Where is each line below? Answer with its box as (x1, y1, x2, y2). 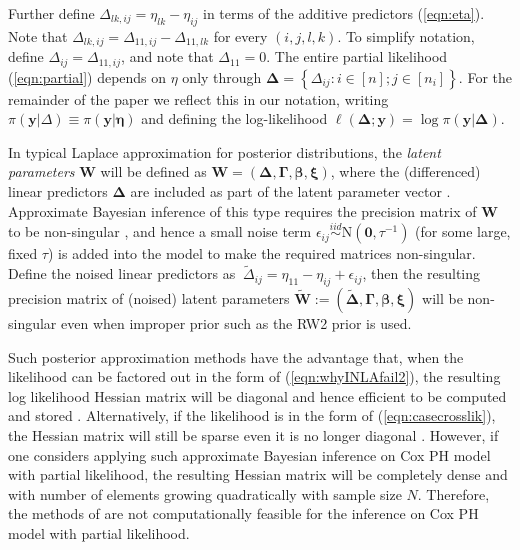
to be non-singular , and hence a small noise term (8, 221, 312, 242)
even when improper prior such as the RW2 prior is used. (61, 313, 412, 334)
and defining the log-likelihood (141, 108, 328, 129)
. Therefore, (417, 483, 490, 504)
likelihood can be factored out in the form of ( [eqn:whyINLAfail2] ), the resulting (8, 366, 501, 387)
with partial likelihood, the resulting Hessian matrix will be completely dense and (8, 464, 508, 485)
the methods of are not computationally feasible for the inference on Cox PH (8, 503, 479, 524)
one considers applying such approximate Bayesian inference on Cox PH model (8, 444, 491, 465)
